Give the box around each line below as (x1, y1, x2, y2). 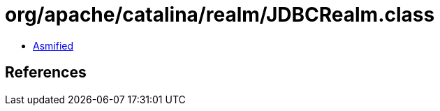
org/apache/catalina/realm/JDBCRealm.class (5, 3, 435, 27)
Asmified (33, 39, 74, 52)
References (5, 64, 87, 82)
